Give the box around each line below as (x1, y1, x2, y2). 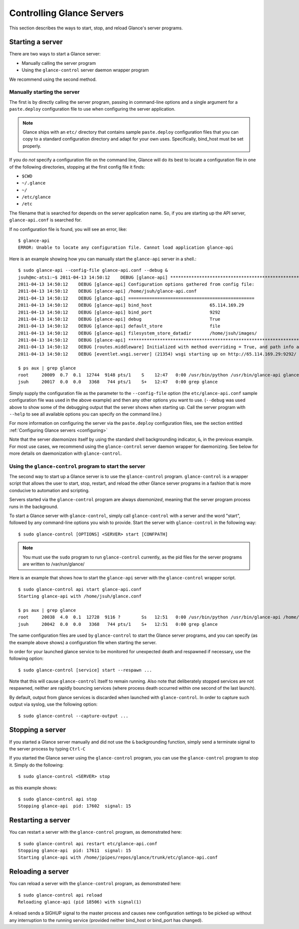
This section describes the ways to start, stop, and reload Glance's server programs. (9, 25, 183, 31)
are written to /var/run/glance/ (22, 561, 85, 567)
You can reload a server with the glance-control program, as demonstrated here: (9, 881, 181, 887)
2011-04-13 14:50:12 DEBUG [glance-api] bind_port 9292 (18, 309, 221, 315)
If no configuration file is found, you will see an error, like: (9, 226, 127, 232)
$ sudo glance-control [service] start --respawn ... (18, 667, 152, 673)
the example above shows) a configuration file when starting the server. (9, 639, 157, 645)
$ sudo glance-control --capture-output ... (18, 713, 129, 719)
